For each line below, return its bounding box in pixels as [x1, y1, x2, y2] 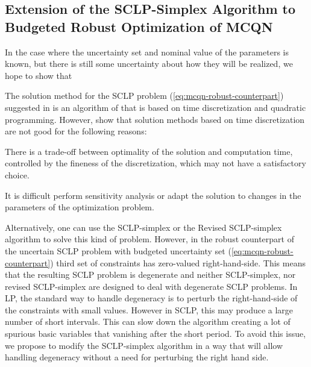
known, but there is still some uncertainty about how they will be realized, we [5, 57, 293, 70]
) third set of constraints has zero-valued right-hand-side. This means [50, 256, 306, 269]
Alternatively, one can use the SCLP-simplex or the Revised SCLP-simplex [5, 221, 282, 233]
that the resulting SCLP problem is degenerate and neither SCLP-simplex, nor [5, 268, 296, 281]
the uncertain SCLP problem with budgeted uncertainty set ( [5, 244, 231, 257]
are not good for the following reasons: [5, 125, 147, 137]
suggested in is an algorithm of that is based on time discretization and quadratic [5, 101, 306, 113]
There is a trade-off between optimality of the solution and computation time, [5, 145, 293, 157]
